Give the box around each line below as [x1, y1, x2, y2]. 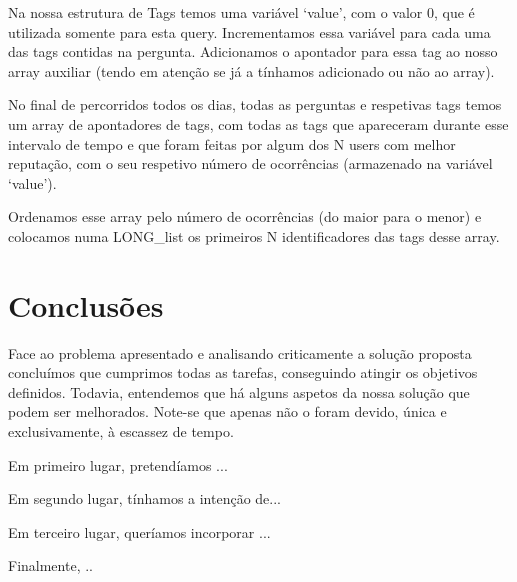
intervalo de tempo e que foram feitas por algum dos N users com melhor [8, 133, 456, 154]
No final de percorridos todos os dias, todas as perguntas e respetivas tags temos [8, 94, 502, 115]
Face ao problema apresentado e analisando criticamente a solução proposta [8, 342, 472, 363]
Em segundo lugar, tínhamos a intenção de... [8, 488, 282, 509]
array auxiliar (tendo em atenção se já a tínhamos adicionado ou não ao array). [8, 60, 495, 81]
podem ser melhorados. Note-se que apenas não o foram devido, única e [8, 401, 447, 422]
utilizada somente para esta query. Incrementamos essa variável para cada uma [8, 21, 491, 42]
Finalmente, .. [8, 555, 93, 576]
